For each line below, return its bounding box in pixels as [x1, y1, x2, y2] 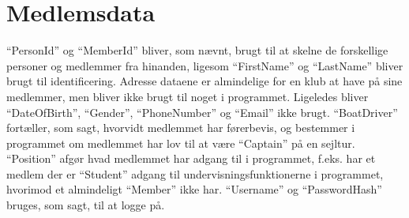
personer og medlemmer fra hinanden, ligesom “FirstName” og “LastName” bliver [6, 57, 403, 73]
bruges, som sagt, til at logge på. [6, 197, 165, 213]
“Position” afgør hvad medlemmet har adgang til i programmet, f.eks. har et [6, 150, 376, 167]
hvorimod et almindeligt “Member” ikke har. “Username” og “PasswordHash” [6, 181, 382, 197]
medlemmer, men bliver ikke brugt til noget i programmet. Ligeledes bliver [6, 88, 369, 104]
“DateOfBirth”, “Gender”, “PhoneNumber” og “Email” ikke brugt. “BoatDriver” [6, 103, 398, 120]
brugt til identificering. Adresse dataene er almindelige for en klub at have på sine [6, 73, 403, 89]
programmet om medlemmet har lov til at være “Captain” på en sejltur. [6, 134, 355, 151]
